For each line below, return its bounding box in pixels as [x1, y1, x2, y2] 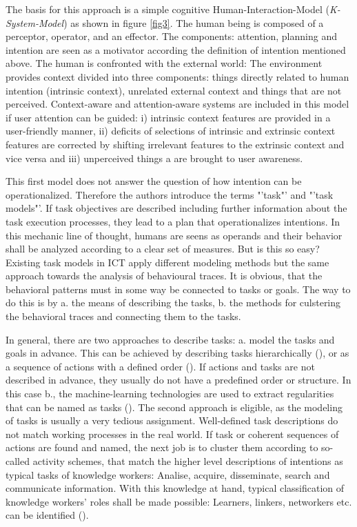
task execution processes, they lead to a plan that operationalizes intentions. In [6, 214, 340, 228]
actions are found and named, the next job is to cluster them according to [6, 440, 318, 455]
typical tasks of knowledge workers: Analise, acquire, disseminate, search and [6, 467, 330, 481]
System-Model [6, 15, 64, 30]
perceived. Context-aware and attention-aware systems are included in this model [6, 97, 349, 111]
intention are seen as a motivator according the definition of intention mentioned [6, 42, 346, 57]
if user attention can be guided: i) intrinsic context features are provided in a [6, 110, 331, 124]
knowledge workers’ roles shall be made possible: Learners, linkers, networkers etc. [6, 494, 352, 508]
